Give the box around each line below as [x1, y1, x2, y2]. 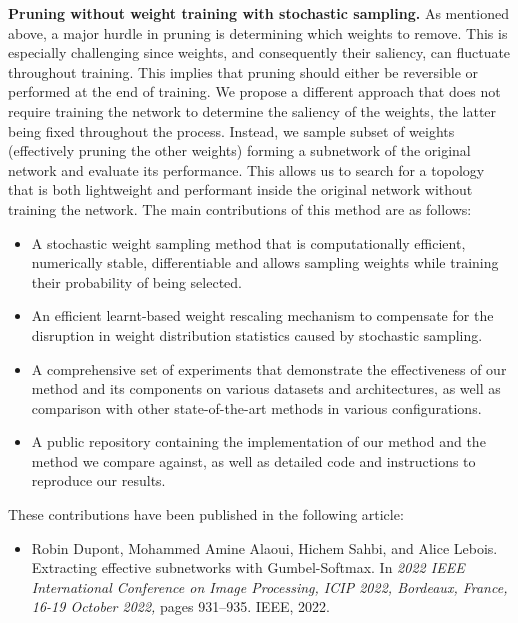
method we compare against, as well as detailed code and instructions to [31, 450, 476, 471]
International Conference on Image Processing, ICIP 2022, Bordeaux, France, [31, 576, 508, 597]
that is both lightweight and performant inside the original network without [8, 179, 473, 200]
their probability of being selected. [31, 271, 242, 292]
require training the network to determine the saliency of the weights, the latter [8, 100, 497, 121]
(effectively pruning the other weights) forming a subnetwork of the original [8, 140, 471, 161]
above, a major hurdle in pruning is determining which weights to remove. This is [8, 22, 508, 43]
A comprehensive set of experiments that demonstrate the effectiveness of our [31, 358, 507, 379]
